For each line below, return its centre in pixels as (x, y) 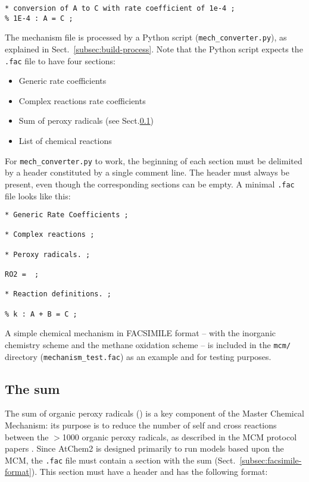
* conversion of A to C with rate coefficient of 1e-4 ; (120, 8)
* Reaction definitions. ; (58, 294)
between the (27, 436)
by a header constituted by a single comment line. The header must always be (147, 172)
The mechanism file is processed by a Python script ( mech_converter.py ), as (146, 37)
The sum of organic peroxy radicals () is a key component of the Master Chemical (154, 413)
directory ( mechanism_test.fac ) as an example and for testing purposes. (138, 356)
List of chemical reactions (65, 140)
